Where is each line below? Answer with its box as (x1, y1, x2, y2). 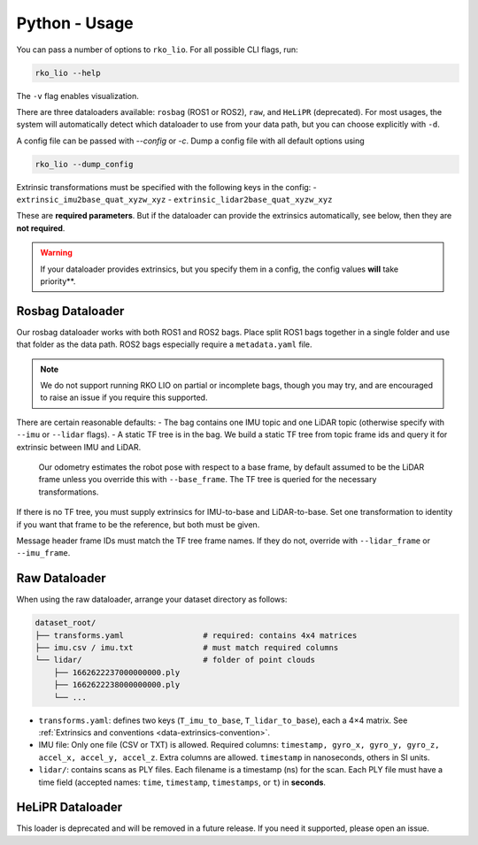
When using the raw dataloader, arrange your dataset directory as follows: (16, 594, 288, 605)
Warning (40, 248, 73, 258)
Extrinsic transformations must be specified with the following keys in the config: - (16, 181, 318, 192)
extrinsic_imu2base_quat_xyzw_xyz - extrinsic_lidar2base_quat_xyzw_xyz (16, 195, 333, 205)
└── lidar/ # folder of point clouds (35, 655, 316, 665)
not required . (16, 222, 66, 234)
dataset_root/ (35, 618, 96, 628)
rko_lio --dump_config (35, 159, 134, 169)
